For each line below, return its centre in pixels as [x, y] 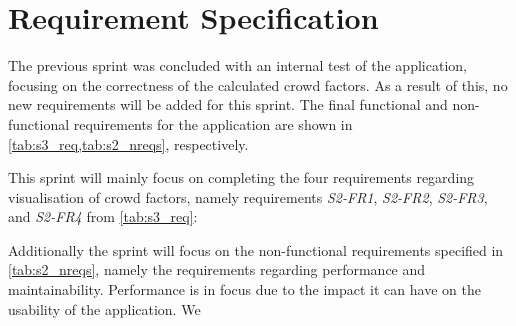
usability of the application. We [104, 308]
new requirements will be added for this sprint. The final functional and [228, 104]
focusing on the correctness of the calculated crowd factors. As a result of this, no [258, 84]
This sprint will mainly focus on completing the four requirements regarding [241, 177]
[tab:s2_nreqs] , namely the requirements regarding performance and [217, 269]
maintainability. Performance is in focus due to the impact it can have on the [244, 289]
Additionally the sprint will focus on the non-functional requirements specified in [256, 249]
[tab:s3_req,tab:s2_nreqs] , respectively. [128, 143]
